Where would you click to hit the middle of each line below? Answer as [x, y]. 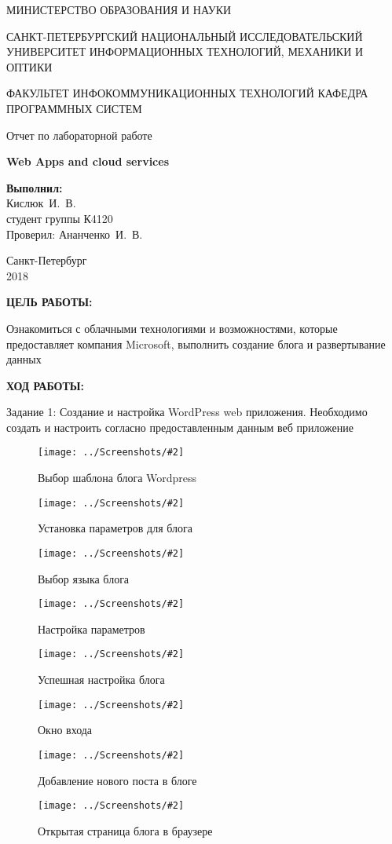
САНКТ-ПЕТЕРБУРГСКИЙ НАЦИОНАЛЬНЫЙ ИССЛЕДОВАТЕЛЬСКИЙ [185, 36]
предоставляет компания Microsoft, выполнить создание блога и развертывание [196, 343]
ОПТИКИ [29, 66]
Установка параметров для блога [115, 528]
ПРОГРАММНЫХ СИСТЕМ [74, 108]
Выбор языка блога [84, 578]
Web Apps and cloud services [88, 161]
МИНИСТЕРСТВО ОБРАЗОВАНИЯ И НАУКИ [119, 9]
